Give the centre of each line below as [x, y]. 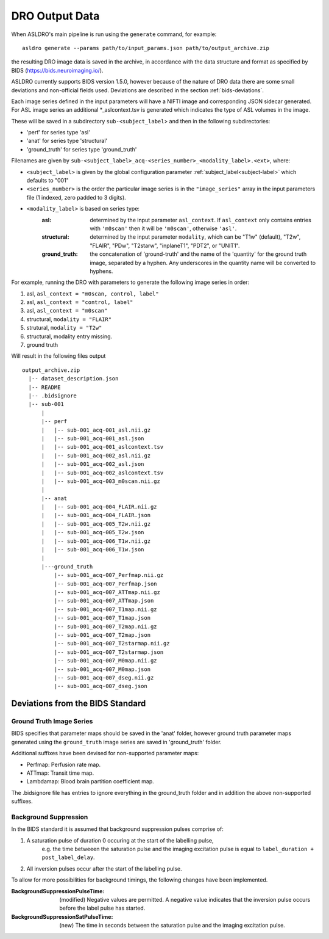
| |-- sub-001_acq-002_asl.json [93, 464]
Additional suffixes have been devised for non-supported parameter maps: [105, 753]
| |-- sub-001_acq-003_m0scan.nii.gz [101, 481]
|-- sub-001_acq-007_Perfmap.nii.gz [109, 575]
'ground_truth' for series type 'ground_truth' [82, 149]
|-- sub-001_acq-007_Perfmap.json [106, 584]
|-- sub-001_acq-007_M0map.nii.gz [106, 661]
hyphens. [101, 271]
